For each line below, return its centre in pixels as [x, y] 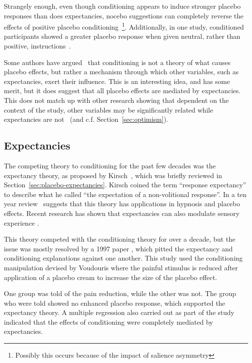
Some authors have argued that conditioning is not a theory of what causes [117, 62]
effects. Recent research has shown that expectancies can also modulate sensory [122, 213]
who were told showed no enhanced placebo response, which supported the [115, 303]
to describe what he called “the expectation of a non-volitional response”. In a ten [125, 194]
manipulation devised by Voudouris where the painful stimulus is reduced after [121, 267]
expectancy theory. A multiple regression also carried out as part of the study [119, 312]
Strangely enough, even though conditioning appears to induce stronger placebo [122, 6]
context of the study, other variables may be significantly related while [109, 109]
